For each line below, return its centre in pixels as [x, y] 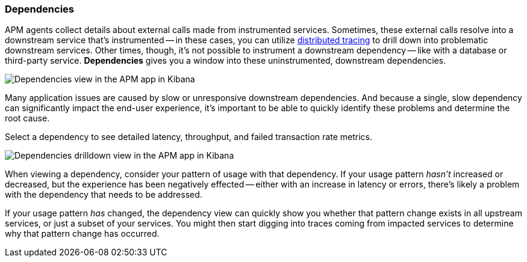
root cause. [27, 118]
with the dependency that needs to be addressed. [104, 195]
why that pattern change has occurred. [82, 234]
